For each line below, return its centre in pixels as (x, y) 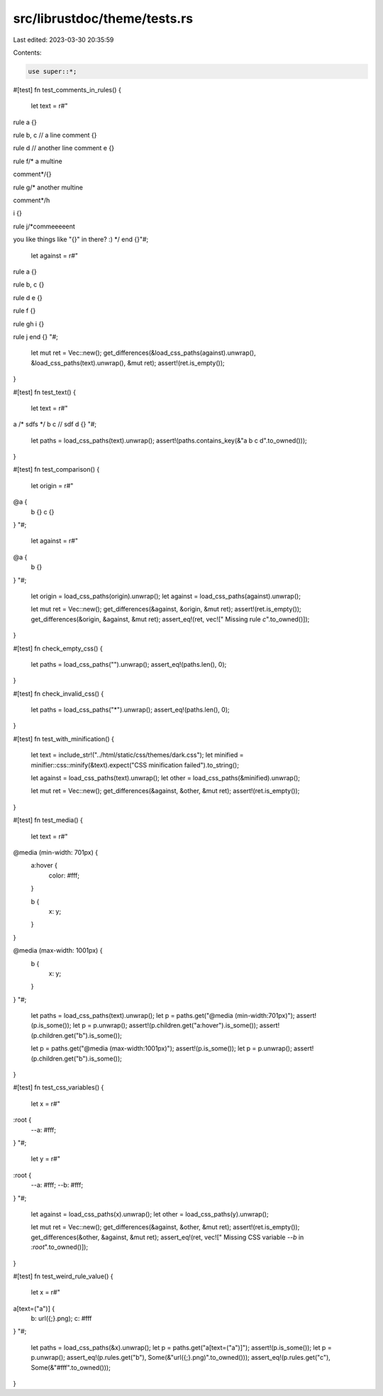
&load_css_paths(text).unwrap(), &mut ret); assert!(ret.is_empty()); (128, 362)
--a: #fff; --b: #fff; (57, 1185)
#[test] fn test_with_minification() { (64, 738)
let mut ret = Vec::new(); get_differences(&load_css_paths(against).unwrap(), (143, 353)
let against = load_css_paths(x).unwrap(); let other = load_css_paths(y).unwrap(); (150, 1214)
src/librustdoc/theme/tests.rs (103, 18)
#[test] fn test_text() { (44, 392)
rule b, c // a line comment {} (55, 135)
